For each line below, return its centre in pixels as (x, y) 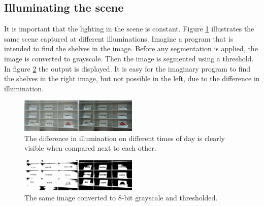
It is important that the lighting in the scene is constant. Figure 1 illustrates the (129, 29)
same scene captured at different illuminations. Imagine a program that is (119, 38)
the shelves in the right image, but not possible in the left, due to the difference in (132, 78)
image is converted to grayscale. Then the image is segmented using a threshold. (129, 58)
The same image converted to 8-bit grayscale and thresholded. (121, 197)
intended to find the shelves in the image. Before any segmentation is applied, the (131, 48)
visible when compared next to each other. (90, 148)
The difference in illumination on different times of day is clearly (125, 138)
